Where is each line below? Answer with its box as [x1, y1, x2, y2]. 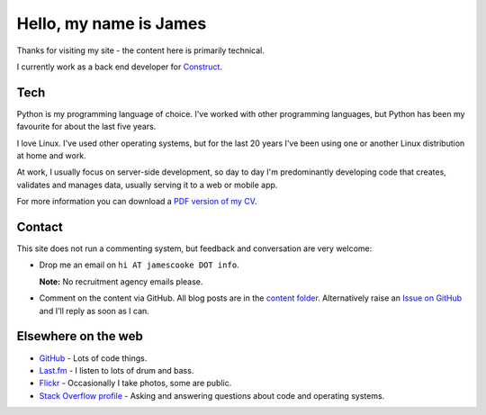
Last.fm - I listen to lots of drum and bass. [39, 365, 194, 375]
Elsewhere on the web [16, 329, 143, 344]
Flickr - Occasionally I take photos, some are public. [39, 378, 232, 389]
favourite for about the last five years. [16, 122, 157, 132]
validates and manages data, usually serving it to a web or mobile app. [16, 179, 278, 190]
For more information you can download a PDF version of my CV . [16, 196, 257, 207]
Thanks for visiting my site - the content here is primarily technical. [16, 45, 265, 56]
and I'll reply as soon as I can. [39, 305, 150, 316]
